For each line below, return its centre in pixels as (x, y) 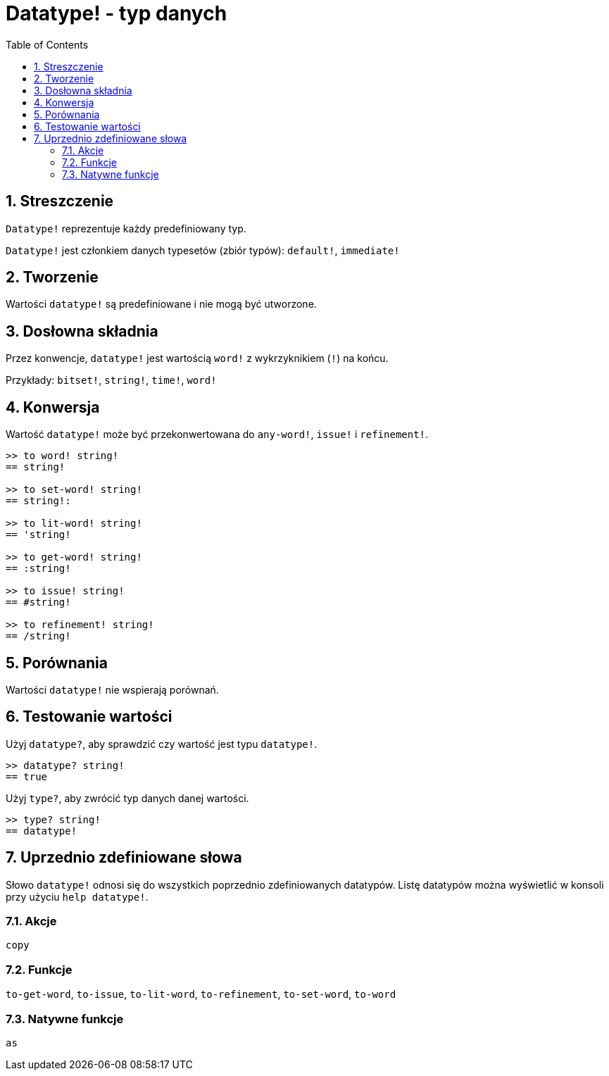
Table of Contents (47, 44)
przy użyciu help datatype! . (77, 896)
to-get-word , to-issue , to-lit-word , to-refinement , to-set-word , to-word (201, 994)
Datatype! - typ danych (117, 13)
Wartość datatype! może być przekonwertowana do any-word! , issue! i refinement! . (217, 434)
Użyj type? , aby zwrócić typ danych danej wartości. (127, 798)
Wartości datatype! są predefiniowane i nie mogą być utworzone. (161, 304)
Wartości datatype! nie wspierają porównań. (112, 689)
